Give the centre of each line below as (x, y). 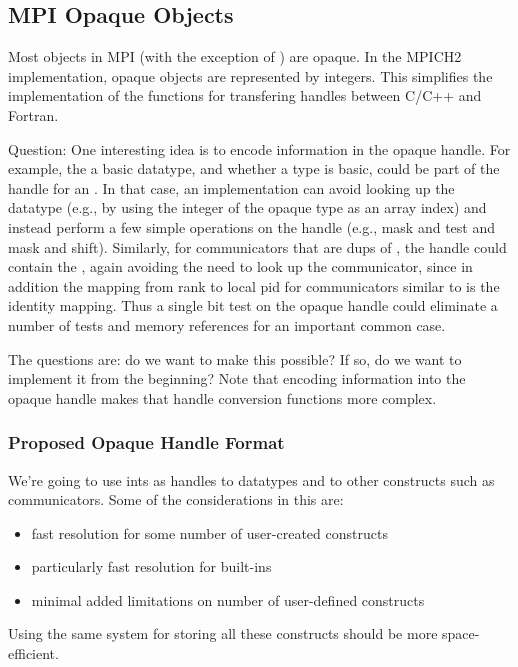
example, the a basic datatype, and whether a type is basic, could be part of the (254, 168)
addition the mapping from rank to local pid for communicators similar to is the (254, 285)
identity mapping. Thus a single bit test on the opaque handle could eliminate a (253, 305)
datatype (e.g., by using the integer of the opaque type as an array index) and (247, 207)
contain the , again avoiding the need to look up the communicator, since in (240, 266)
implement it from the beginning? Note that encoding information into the (237, 378)
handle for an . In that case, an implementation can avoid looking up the (231, 187)
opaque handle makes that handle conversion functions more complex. (222, 397)
